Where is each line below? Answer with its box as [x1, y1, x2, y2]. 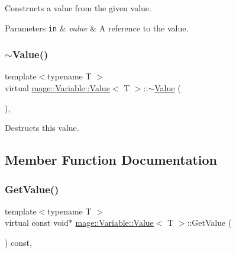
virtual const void [5, 216, 69, 229]
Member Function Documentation [5, 150, 218, 169]
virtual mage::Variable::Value [5, 82, 110, 94]
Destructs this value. [5, 121, 79, 134]
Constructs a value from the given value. [5, 2, 151, 14]
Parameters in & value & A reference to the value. [5, 21, 189, 34]
